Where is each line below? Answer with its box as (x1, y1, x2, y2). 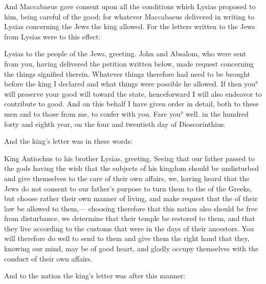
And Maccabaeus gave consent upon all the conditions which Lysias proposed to (4, 1, 256, 11)
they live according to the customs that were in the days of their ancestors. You (4, 223, 254, 233)
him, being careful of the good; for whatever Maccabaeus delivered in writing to (4, 11, 255, 21)
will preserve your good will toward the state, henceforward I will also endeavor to (4, 88, 262, 99)
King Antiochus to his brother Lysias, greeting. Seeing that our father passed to (4, 152, 255, 163)
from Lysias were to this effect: (4, 31, 101, 41)
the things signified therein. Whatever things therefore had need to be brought (4, 68, 251, 79)
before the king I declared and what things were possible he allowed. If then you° (4, 78, 258, 89)
